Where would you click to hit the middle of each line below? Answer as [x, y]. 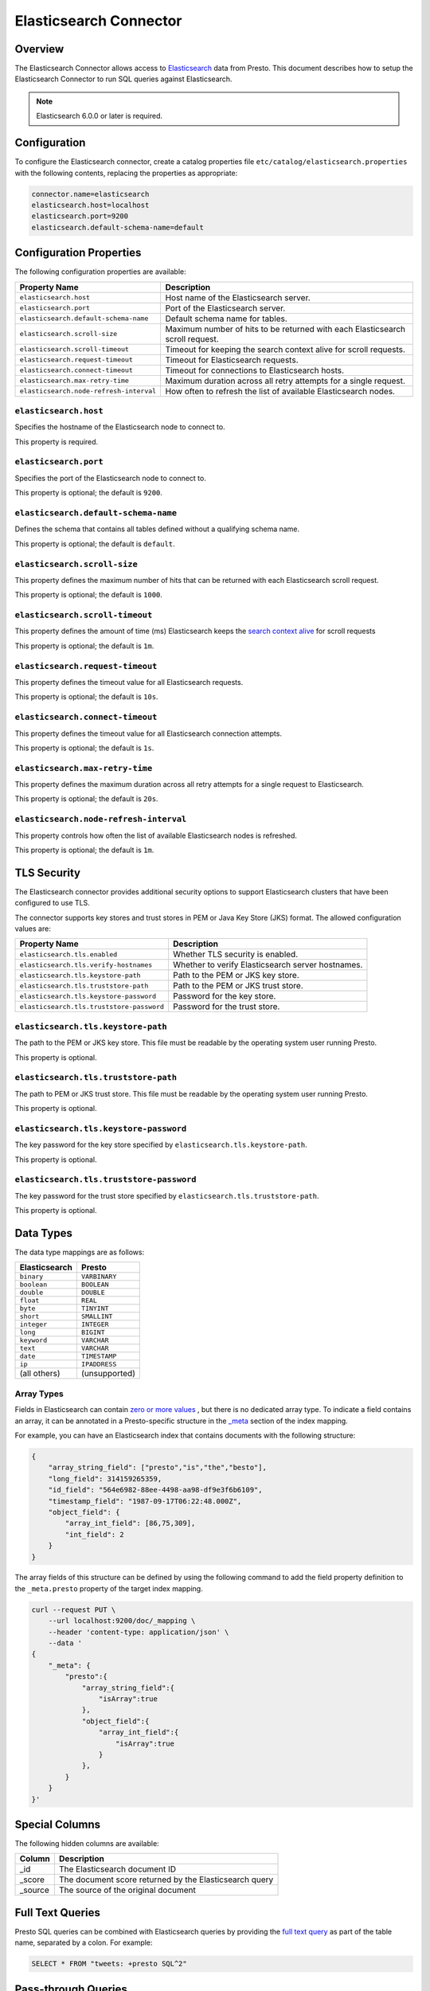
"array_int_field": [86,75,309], [130, 1524]
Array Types [39, 1394]
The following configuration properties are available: [100, 272]
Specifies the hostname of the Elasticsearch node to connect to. [120, 427]
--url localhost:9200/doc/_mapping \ [122, 1621]
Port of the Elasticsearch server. [225, 308]
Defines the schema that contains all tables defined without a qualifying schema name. [157, 529]
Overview [39, 49]
